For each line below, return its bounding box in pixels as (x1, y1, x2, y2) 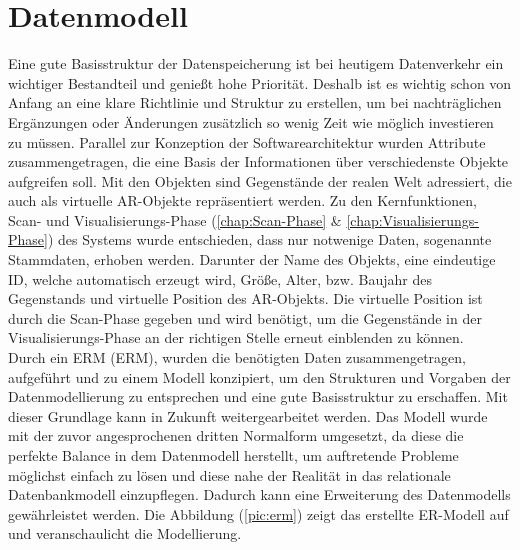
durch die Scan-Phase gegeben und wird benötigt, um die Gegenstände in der (8, 307, 482, 328)
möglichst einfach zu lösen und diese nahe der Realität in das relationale (8, 464, 451, 485)
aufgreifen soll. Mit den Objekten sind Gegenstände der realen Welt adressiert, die (8, 170, 512, 191)
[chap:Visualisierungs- (346, 209, 479, 230)
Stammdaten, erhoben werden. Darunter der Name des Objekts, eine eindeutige (8, 249, 496, 270)
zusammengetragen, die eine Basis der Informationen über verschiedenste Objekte (8, 151, 509, 172)
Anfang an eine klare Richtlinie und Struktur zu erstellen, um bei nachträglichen (8, 92, 502, 113)
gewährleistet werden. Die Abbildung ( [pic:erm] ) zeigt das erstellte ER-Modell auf (8, 503, 509, 524)
